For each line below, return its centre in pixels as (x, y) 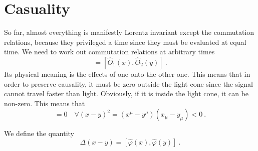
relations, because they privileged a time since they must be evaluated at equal (125, 42)
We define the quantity (39, 133)
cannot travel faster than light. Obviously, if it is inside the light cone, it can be (126, 93)
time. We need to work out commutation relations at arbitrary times (109, 52)
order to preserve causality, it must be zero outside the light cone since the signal (128, 83)
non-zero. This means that (45, 103)
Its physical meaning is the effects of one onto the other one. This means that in (127, 74)
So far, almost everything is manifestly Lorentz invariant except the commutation (129, 32)
